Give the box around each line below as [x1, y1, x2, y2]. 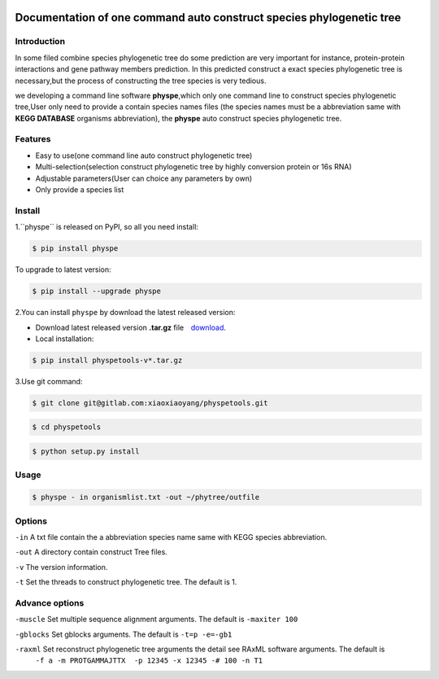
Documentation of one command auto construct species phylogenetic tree [15, 11, 402, 24]
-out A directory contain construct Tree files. [15, 547, 168, 557]
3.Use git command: [15, 376, 83, 386]
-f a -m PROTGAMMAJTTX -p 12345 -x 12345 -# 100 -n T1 [35, 656, 263, 665]
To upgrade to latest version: [15, 265, 111, 274]
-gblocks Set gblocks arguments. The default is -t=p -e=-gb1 [15, 629, 233, 639]
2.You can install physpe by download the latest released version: [15, 308, 236, 318]
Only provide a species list [35, 185, 124, 195]
